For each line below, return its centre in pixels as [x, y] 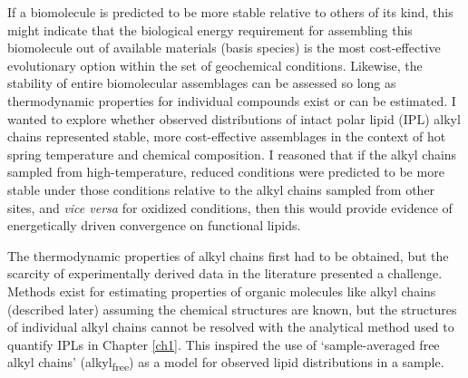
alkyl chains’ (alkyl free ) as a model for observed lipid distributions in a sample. [226, 363]
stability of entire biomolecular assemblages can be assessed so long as [202, 83]
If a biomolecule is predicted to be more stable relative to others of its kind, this [230, 12]
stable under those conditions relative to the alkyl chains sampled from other [221, 189]
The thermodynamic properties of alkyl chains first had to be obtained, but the [228, 255]
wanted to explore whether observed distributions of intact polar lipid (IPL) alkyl [234, 118]
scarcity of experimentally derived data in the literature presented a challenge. [225, 273]
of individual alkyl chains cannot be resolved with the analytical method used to [231, 327]
